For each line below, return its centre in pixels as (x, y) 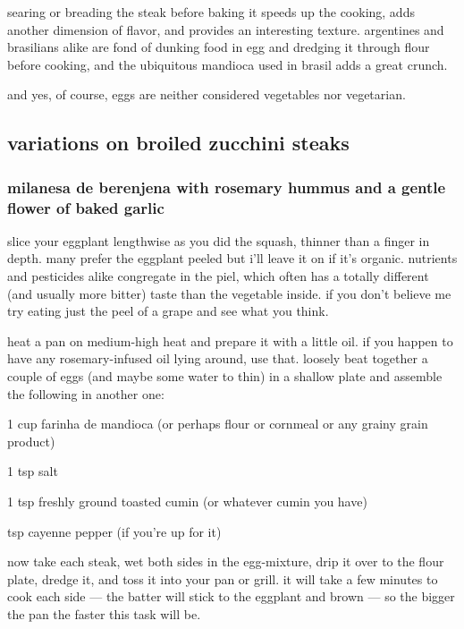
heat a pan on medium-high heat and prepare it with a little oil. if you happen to (230, 340)
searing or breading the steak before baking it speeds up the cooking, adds (211, 12)
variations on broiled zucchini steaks (178, 143)
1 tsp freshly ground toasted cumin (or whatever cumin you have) (187, 501)
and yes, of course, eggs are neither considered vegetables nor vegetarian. (207, 94)
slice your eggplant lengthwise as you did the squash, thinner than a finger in (219, 240)
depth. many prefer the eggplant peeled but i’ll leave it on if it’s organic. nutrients (232, 258)
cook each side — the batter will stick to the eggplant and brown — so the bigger (231, 596)
